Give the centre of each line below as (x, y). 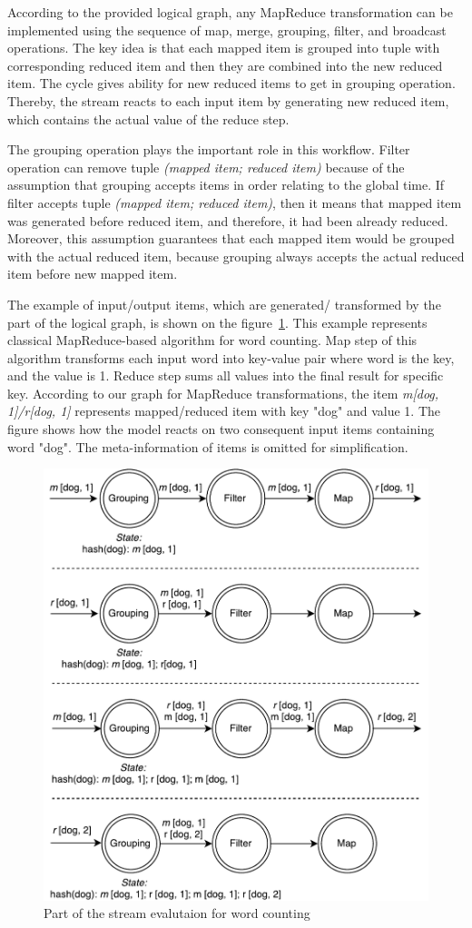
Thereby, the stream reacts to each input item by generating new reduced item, (228, 100)
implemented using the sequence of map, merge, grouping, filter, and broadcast (227, 30)
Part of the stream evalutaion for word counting (177, 913)
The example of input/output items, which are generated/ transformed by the (224, 304)
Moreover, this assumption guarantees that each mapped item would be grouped (231, 238)
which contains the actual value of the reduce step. (148, 118)
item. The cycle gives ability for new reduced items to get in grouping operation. (231, 83)
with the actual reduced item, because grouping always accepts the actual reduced (236, 256)
